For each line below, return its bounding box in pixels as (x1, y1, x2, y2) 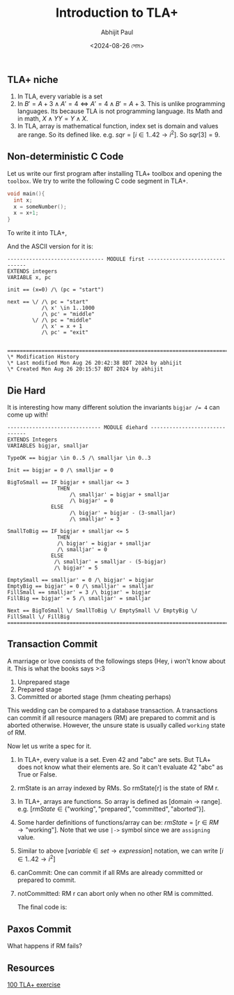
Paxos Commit (7, 923, 72, 935)
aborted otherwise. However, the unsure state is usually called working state (7, 721, 226, 729)
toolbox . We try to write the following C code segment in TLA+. (7, 177, 189, 185)
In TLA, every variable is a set (17, 92, 103, 100)
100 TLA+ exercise (7, 980, 61, 989)
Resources (7, 962, 55, 974)
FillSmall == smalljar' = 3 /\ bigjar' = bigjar (7, 589, 151, 596)
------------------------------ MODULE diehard (7, 424, 148, 431)
